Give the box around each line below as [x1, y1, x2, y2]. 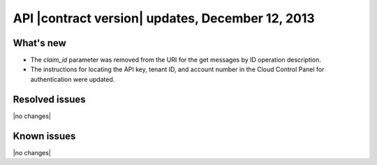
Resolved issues [13, 93, 87, 105]
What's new [13, 37, 66, 49]
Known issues [13, 130, 76, 142]
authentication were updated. [30, 75, 115, 83]
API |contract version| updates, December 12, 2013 [13, 10, 316, 26]
